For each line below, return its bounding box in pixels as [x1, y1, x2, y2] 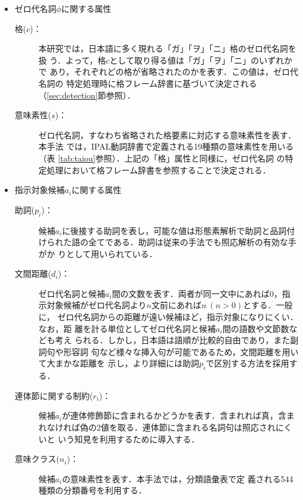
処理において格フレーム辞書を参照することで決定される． [46, 163, 271, 176]
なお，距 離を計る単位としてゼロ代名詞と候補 [38, 322, 216, 334]
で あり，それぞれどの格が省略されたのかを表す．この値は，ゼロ [38, 65, 290, 78]
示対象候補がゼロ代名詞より [38, 299, 147, 311]
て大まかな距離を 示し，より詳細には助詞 [38, 357, 200, 369]
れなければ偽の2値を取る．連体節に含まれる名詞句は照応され [38, 421, 276, 433]
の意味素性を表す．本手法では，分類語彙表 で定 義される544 [62, 472, 293, 485]
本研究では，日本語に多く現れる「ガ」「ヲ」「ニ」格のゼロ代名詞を [38, 42, 296, 55]
